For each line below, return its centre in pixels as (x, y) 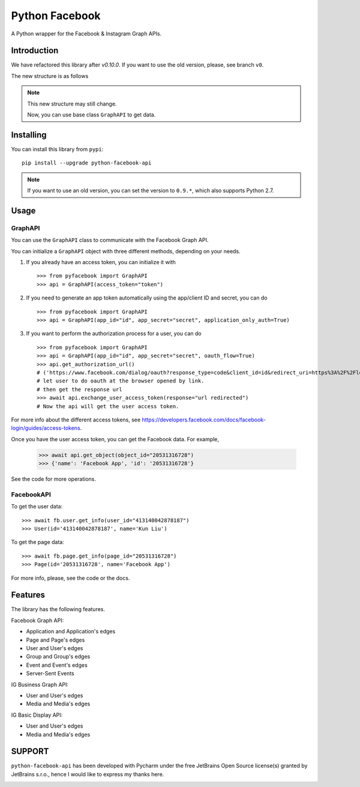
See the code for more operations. (53, 479)
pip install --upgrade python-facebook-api (87, 163)
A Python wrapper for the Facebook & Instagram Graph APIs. (86, 34)
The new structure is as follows (50, 76)
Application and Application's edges (71, 632)
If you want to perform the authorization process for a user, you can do (114, 334)
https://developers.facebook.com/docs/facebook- (204, 420)
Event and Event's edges (57, 665)
